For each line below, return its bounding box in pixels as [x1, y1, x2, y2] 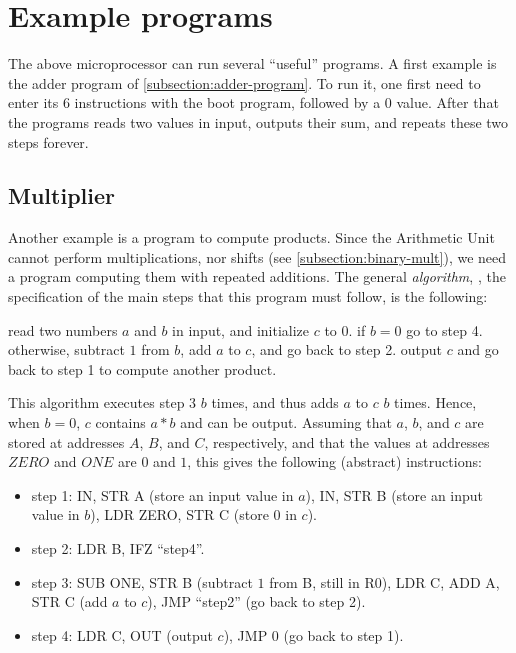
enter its [8, 92, 59, 113]
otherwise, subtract [8, 339, 125, 360]
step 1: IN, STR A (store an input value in [31, 484, 294, 505]
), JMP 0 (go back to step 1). [223, 624, 404, 645]
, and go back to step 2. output [251, 339, 443, 360]
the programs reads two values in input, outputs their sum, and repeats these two [8, 111, 509, 132]
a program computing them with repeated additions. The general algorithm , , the [8, 266, 506, 287]
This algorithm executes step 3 [8, 392, 197, 413]
